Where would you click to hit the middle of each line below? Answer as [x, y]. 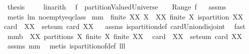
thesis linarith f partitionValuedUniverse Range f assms [117, 6]
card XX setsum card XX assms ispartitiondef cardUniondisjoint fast [125, 26]
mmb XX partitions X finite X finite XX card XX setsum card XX [124, 36]
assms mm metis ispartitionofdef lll [66, 46]
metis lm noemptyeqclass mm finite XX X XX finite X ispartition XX [125, 16]
